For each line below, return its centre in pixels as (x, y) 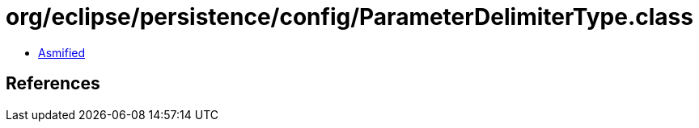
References (53, 84)
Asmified (62, 52)
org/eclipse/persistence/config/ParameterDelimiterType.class (349, 17)
